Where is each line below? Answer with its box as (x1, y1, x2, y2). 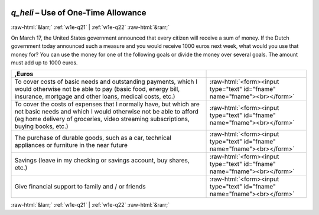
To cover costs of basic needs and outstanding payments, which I (14, 77, 198, 86)
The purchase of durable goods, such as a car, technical (14, 133, 171, 142)
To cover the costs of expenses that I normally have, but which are (14, 100, 200, 109)
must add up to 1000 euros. (11, 59, 78, 66)
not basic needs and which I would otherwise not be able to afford (14, 107, 199, 116)
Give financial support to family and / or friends (14, 183, 146, 191)
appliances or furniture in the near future (14, 141, 128, 149)
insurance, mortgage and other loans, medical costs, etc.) (14, 92, 175, 100)
